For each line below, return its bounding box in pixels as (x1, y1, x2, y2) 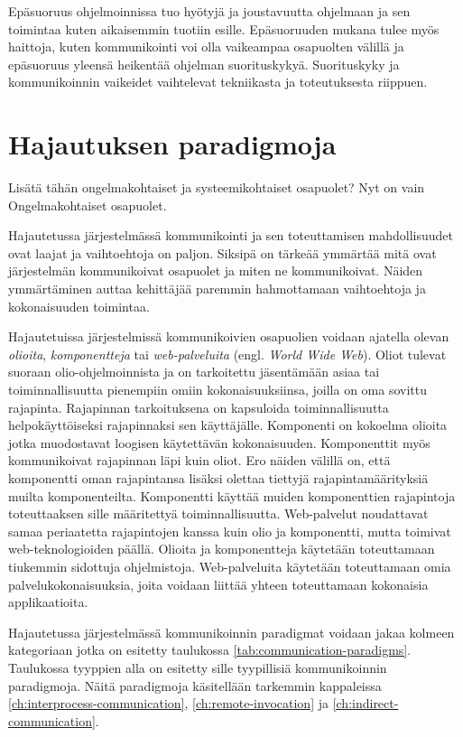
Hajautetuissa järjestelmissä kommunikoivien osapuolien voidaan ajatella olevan (8, 327, 449, 346)
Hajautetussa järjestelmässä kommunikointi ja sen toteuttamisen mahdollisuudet (8, 226, 453, 245)
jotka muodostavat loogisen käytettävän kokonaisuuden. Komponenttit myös (8, 433, 431, 452)
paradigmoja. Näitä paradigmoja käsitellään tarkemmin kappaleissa (8, 676, 382, 695)
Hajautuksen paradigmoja (8, 126, 337, 163)
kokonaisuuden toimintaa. (8, 296, 150, 315)
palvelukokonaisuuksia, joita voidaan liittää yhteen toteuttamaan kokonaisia (8, 574, 429, 593)
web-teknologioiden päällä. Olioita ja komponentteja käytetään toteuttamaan (8, 539, 435, 558)
